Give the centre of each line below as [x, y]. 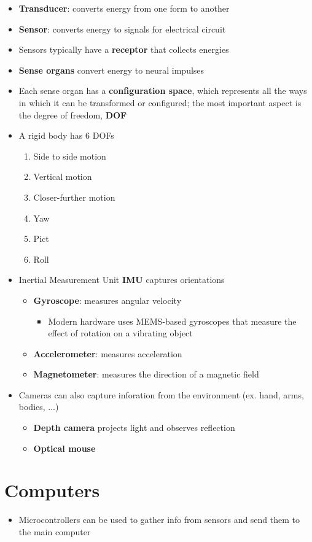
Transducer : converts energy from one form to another [124, 8]
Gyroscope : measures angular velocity [107, 300]
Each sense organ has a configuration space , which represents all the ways [163, 91]
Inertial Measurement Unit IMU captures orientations [122, 280]
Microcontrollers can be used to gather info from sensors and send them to [159, 520]
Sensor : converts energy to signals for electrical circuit [122, 29]
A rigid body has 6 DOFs [66, 135]
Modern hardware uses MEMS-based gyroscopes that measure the [172, 321]
